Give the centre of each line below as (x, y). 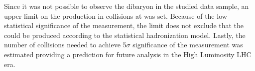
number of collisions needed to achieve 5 (65, 45)
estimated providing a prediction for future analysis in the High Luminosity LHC (128, 54)
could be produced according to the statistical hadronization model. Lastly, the (125, 35)
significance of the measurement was (188, 45)
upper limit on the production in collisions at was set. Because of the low (116, 16)
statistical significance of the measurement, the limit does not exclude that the (124, 25)
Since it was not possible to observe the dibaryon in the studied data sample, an (127, 6)
